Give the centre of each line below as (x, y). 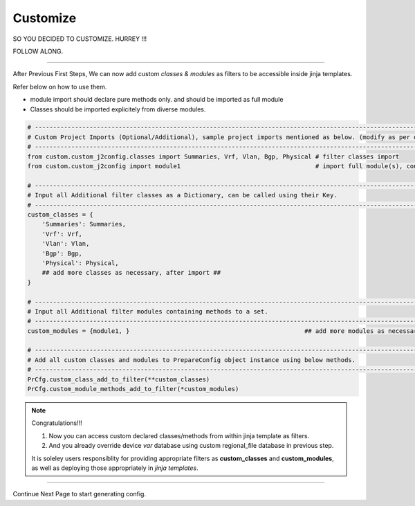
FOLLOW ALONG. (38, 51)
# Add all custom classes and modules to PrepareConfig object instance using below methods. (192, 360)
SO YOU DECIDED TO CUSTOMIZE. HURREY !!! (80, 39)
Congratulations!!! (57, 423)
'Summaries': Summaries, (84, 224)
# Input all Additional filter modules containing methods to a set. (148, 311)
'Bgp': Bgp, (62, 253)
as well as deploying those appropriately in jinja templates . (115, 468)
